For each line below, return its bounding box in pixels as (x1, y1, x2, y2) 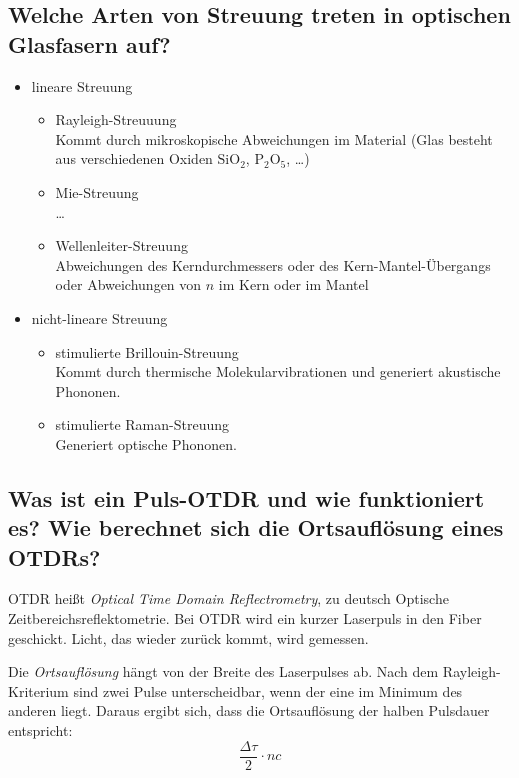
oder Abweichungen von (55, 274, 202, 295)
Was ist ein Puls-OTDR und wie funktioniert (8, 482, 485, 513)
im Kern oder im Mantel (218, 274, 369, 295)
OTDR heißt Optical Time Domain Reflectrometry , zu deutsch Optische (8, 588, 449, 609)
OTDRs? (8, 541, 101, 572)
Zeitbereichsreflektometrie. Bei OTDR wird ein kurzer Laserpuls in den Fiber (8, 608, 482, 629)
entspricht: (8, 720, 73, 741)
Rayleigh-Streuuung (55, 109, 177, 130)
